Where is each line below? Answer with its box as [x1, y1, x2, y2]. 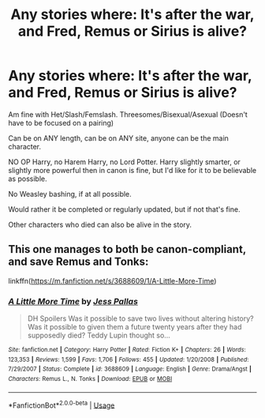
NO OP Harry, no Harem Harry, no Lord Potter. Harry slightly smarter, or [8, 156, 241, 167]
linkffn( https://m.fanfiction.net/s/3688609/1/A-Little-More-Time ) [8, 276, 217, 285]
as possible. [8, 174, 47, 183]
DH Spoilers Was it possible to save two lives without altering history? [27, 314, 254, 323]
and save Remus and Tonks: [8, 255, 149, 269]
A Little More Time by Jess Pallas [8, 296, 138, 307]
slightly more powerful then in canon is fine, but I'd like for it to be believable [8, 165, 257, 175]
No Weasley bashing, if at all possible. [8, 189, 132, 198]
